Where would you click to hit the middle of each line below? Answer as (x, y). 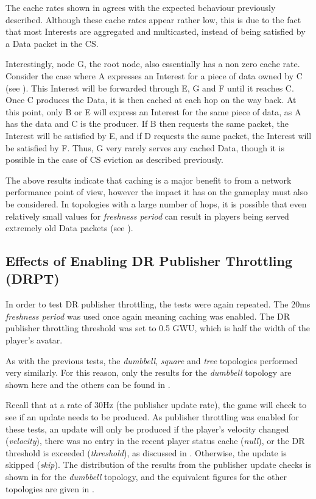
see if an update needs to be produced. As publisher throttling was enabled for (152, 417)
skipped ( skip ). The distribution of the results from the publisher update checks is (158, 465)
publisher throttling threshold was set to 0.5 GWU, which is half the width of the (158, 328)
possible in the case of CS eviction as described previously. (114, 160)
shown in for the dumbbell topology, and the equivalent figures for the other (146, 476)
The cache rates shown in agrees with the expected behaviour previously (141, 7)
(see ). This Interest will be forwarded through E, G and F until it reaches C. (150, 88)
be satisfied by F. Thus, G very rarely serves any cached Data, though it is (145, 147)
